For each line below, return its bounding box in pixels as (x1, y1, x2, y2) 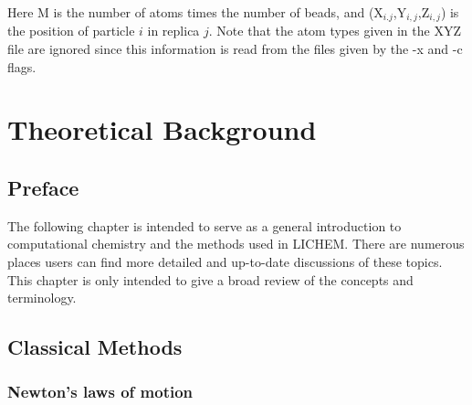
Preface (7, 174, 79, 201)
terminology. (7, 288, 77, 307)
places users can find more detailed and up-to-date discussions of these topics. (7, 252, 443, 271)
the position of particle (7, 21, 135, 40)
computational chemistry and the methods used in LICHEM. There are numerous (7, 234, 465, 253)
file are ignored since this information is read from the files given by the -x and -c (7, 39, 463, 59)
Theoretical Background (7, 111, 317, 148)
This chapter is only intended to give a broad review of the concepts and (7, 270, 414, 289)
